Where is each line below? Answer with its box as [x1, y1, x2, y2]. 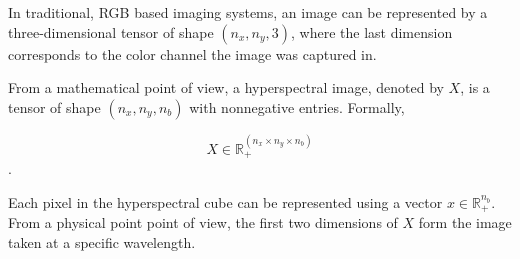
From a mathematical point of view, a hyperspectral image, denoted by [8, 77, 444, 98]
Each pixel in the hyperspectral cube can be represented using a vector [8, 191, 443, 212]
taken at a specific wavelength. [8, 231, 196, 252]
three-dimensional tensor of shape [8, 21, 214, 42]
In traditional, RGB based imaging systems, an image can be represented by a [8, 2, 488, 22]
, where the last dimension [291, 21, 453, 42]
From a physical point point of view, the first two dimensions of [8, 212, 398, 233]
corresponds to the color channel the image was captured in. [8, 43, 377, 64]
